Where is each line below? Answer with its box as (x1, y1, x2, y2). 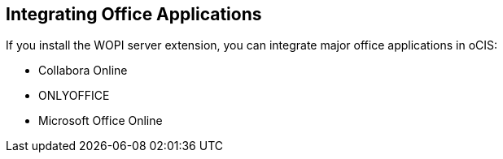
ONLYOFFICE (38, 88, 110, 103)
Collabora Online (38, 63, 128, 78)
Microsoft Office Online (38, 114, 163, 128)
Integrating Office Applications (6, 4, 262, 24)
